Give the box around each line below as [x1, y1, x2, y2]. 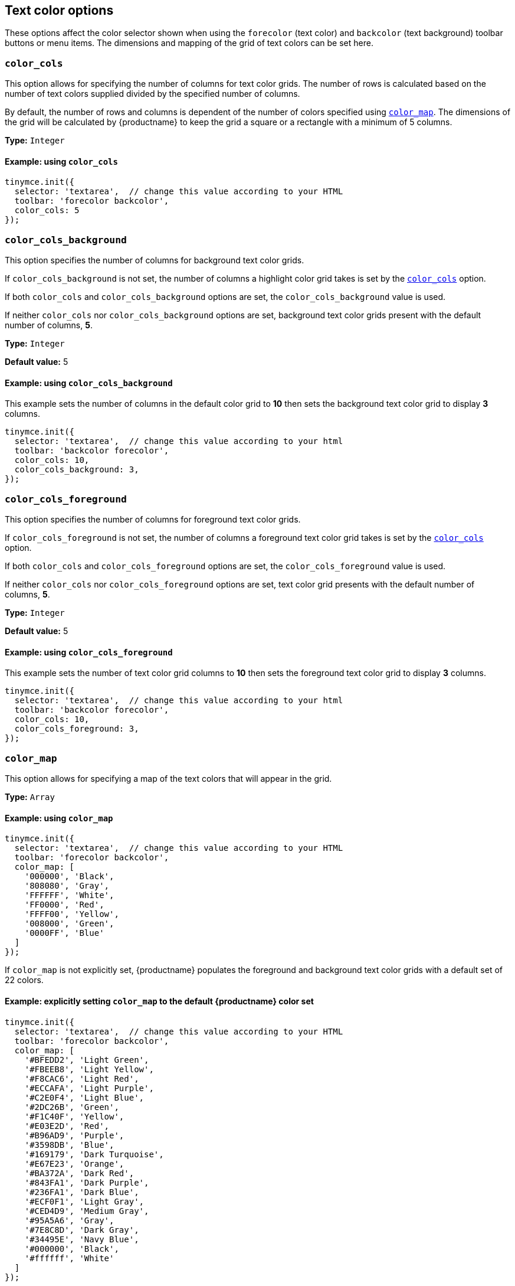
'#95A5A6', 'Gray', [24, 1215, 114, 1225]
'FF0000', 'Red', [24, 900, 104, 910]
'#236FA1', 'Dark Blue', [24, 1187, 139, 1197]
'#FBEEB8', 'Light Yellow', [24, 1064, 154, 1074]
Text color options [5, 3, 114, 18]
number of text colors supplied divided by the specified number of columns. [5, 89, 300, 99]
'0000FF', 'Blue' [24, 928, 104, 938]
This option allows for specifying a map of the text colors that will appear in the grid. [5, 773, 332, 784]
